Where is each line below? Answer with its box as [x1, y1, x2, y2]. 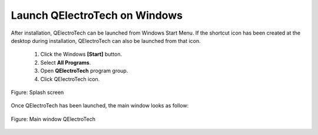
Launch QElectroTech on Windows [11, 9, 183, 22]
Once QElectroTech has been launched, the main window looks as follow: [11, 102, 189, 109]
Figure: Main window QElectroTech [11, 115, 95, 123]
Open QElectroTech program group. [40, 67, 128, 75]
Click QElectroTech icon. [40, 75, 100, 82]
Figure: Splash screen [11, 89, 64, 96]
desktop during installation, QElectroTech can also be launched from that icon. [11, 37, 201, 44]
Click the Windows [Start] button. [40, 50, 122, 58]
